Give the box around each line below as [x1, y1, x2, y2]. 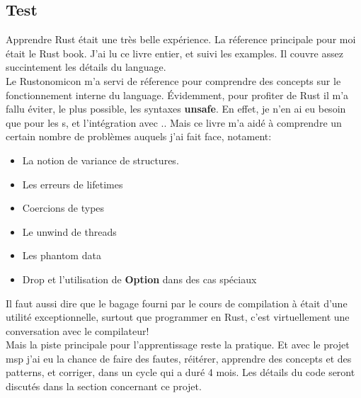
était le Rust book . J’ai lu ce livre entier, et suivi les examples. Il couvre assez [6, 45, 343, 60]
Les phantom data [22, 248, 101, 263]
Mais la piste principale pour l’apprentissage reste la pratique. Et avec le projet [6, 337, 350, 352]
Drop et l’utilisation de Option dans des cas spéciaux [22, 271, 257, 286]
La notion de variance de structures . [22, 152, 179, 167]
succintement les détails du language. [6, 59, 166, 74]
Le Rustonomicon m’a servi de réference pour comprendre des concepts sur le [6, 73, 341, 88]
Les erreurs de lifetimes [22, 176, 123, 191]
